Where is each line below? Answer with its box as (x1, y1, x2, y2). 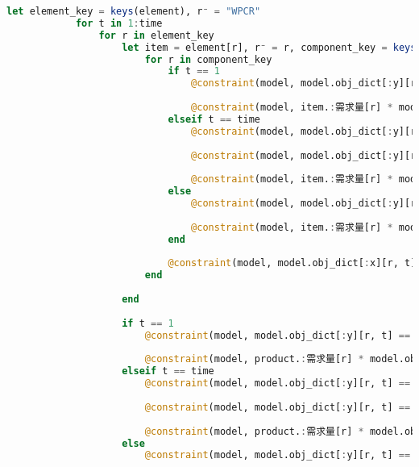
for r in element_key (98, 29, 214, 41)
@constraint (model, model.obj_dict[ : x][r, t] (168, 257, 417, 269)
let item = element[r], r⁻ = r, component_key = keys (122, 41, 417, 53)
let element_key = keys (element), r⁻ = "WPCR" (6, 6, 261, 17)
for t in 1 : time (75, 17, 163, 29)
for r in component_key (144, 53, 272, 65)
